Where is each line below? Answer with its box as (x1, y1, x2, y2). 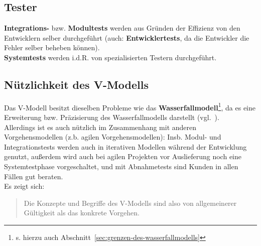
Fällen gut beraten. (4, 171, 63, 181)
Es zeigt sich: (4, 181, 45, 191)
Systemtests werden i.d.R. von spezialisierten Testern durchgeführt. (4, 52, 217, 62)
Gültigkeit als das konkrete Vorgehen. (24, 207, 140, 218)
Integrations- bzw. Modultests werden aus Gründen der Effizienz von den (4, 23, 240, 33)
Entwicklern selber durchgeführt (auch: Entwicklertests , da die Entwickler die (4, 32, 249, 43)
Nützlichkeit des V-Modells (4, 76, 149, 92)
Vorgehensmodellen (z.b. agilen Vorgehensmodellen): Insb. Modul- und (4, 132, 221, 142)
